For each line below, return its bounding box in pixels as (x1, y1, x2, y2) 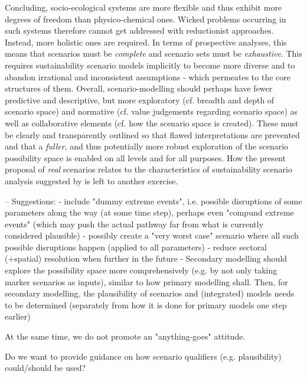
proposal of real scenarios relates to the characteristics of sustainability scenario (5, 163, 292, 175)
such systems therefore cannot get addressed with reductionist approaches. (5, 24, 274, 37)
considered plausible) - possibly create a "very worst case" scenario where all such (5, 229, 299, 242)
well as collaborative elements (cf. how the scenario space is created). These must (5, 116, 299, 129)
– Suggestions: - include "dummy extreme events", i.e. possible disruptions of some (5, 194, 302, 207)
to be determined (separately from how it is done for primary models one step (5, 298, 287, 311)
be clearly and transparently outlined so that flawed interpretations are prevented (5, 128, 300, 141)
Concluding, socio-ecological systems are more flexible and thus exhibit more (5, 1, 282, 13)
